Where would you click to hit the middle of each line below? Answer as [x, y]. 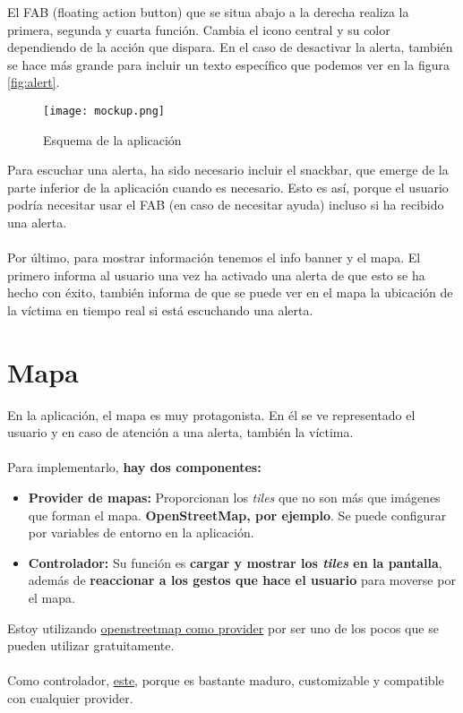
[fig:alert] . [34, 82]
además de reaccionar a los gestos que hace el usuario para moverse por [242, 580]
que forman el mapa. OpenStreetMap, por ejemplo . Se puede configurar [237, 515]
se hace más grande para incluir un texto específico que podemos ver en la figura [228, 64]
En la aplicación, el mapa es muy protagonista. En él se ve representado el [211, 414]
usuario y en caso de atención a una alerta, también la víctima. [180, 432]
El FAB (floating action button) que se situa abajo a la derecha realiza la [208, 12]
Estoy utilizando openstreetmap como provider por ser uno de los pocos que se [223, 627]
